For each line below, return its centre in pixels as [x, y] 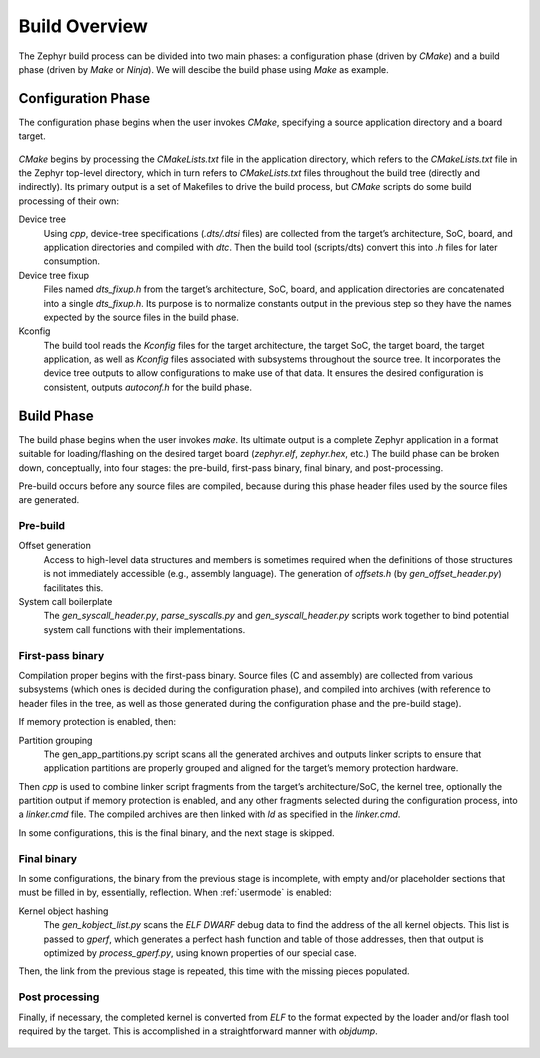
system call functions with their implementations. [144, 629]
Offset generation [55, 546]
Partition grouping [55, 740]
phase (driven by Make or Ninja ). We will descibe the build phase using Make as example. [203, 69]
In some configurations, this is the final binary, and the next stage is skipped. [176, 832]
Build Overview [83, 26]
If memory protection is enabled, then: [97, 722]
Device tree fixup [54, 275]
